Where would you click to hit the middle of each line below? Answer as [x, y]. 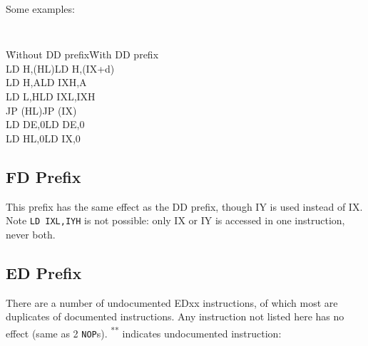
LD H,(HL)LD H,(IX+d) [60, 68]
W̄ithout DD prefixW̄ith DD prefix [82, 54]
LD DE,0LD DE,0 [45, 124]
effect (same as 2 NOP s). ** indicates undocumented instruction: [144, 332]
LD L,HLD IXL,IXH [51, 96]
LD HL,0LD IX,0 [43, 138]
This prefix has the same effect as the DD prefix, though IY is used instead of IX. [184, 206]
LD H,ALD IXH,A [46, 82]
